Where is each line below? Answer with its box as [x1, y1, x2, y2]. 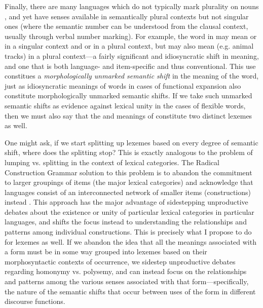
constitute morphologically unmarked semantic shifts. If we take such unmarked [5, 90, 252, 101]
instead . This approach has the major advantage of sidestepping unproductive [5, 197, 248, 207]
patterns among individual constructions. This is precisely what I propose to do [5, 226, 252, 237]
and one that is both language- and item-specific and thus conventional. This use [5, 60, 256, 71]
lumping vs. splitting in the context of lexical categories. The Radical [5, 157, 219, 167]
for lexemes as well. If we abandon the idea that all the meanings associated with [5, 236, 256, 247]
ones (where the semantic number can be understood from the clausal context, [5, 21, 248, 31]
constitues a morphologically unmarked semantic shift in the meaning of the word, [5, 70, 259, 81]
